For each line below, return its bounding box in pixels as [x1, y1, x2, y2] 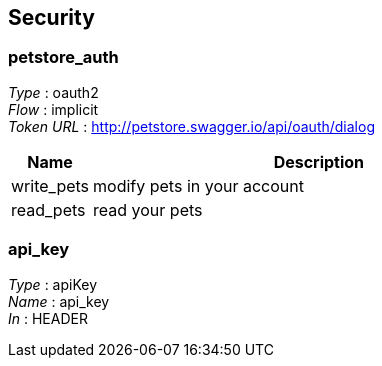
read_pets [11, 199, 86, 220]
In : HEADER [8, 309, 88, 327]
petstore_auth [8, 47, 119, 68]
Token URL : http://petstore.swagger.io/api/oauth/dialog [8, 117, 375, 135]
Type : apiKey [8, 275, 98, 293]
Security [8, 5, 95, 30]
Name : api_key [8, 292, 110, 310]
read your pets [93, 199, 203, 220]
